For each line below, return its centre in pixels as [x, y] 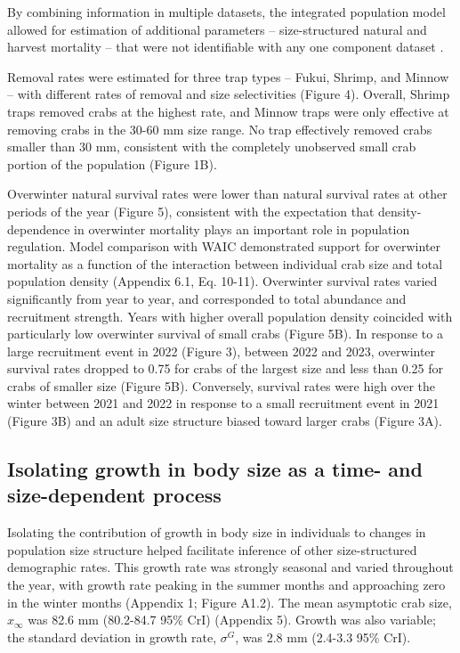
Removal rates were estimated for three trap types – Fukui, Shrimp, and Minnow [228, 76]
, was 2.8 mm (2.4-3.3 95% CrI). [323, 637]
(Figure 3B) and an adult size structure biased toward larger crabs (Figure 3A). [225, 421]
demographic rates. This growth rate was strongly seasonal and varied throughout [230, 567]
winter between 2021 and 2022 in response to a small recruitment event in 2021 [223, 403]
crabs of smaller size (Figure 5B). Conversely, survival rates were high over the [221, 385]
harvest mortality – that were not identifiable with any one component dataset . [226, 47]
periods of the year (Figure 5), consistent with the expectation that [191, 211]
